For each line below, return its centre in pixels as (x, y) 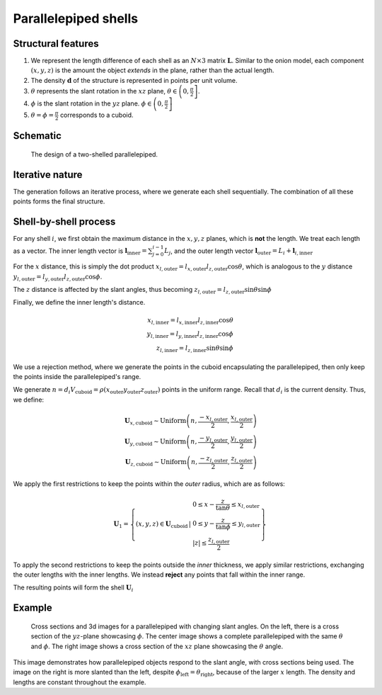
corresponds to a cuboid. (97, 115)
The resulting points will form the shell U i (73, 588)
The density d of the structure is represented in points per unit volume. (134, 80)
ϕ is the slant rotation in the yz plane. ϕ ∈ (91, 103)
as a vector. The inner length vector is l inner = (80, 252)
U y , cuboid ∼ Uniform (155, 442)
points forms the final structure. (59, 201)
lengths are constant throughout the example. (80, 682)
